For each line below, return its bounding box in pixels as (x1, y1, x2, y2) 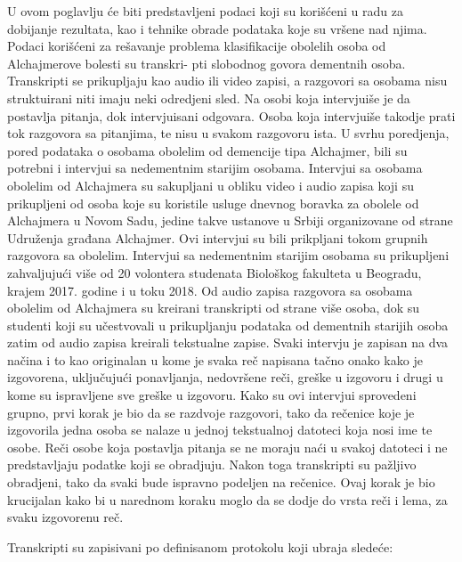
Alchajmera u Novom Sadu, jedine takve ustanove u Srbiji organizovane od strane (7, 211, 453, 230)
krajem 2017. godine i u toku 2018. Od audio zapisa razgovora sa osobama (7, 281, 413, 299)
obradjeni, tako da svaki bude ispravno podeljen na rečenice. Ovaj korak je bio (7, 473, 435, 492)
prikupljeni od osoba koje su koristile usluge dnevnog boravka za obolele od (7, 193, 419, 212)
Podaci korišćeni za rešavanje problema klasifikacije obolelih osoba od (7, 37, 386, 55)
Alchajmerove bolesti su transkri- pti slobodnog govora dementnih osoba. (7, 53, 406, 72)
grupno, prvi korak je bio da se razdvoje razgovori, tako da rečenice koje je (7, 403, 415, 421)
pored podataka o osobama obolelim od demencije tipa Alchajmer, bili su (7, 141, 408, 159)
